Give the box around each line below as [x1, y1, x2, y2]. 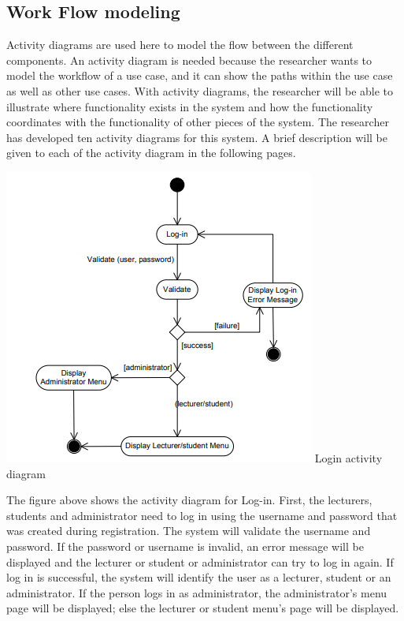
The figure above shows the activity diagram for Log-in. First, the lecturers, [6, 492, 372, 508]
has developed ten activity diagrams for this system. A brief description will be [6, 129, 388, 145]
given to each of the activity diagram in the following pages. [6, 144, 296, 161]
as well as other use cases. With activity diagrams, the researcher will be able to [6, 82, 394, 99]
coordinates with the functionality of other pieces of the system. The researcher [6, 114, 389, 130]
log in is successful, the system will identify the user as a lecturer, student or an [6, 569, 391, 585]
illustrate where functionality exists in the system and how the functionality [6, 98, 373, 114]
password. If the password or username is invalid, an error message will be [6, 537, 364, 554]
